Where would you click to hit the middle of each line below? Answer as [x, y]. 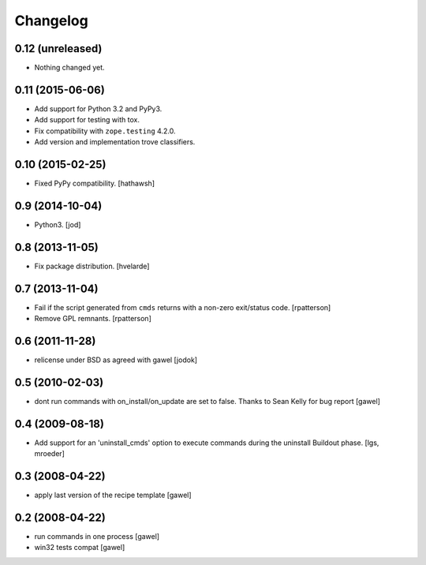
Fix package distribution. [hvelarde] [92, 266]
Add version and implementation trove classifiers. [115, 142]
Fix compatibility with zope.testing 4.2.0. [105, 131]
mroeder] [49, 454]
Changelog [51, 21]
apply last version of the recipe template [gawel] [113, 495]
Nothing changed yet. [70, 68]
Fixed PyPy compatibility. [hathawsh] [95, 183]
